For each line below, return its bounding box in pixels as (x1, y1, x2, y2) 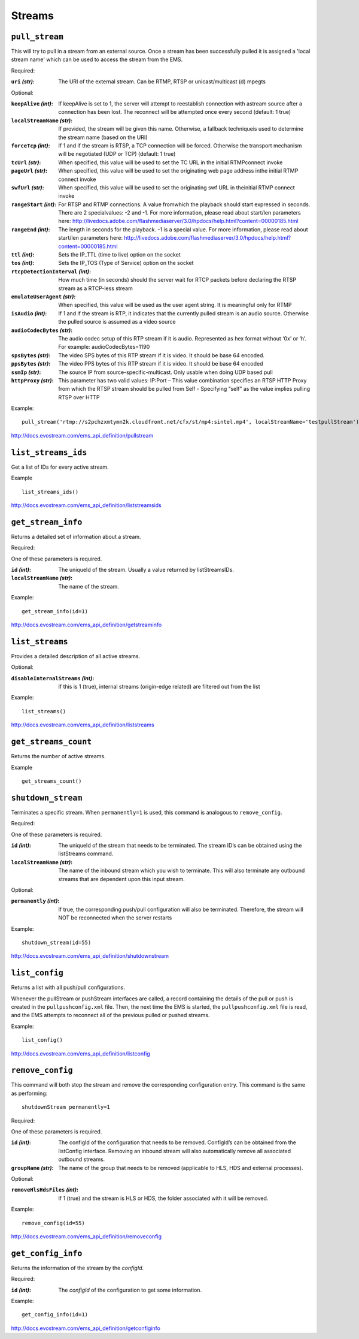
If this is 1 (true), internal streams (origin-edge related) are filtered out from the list (58, 683, 260, 690)
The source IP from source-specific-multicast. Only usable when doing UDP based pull (58, 369, 273, 376)
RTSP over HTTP (58, 393, 100, 401)
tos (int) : (11, 260, 35, 267)
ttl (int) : (11, 251, 35, 258)
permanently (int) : (11, 897, 60, 904)
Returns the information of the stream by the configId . (11, 1264, 144, 1271)
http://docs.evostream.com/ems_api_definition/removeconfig (11, 1232, 162, 1240)
